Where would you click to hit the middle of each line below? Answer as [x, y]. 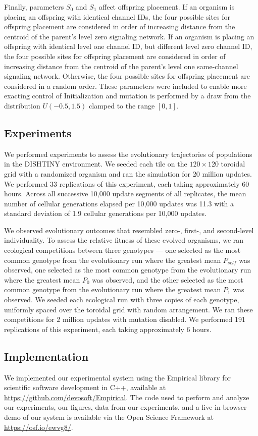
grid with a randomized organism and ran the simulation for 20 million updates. [128, 173]
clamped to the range [122, 105]
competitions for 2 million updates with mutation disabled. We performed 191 [125, 319]
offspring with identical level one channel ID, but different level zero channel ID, [128, 46]
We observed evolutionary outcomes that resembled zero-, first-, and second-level [129, 230]
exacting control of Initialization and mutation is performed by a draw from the [127, 96]
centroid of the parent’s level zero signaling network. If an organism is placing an [129, 36]
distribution [22, 105]
